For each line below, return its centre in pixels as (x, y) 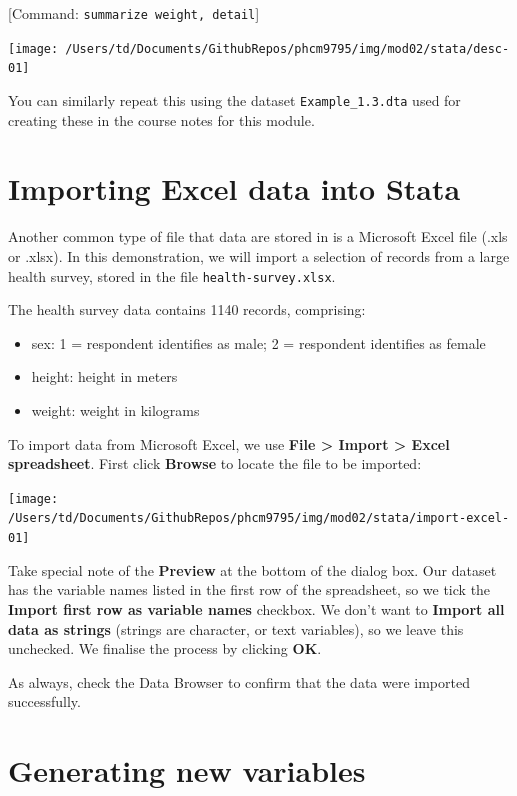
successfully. (44, 701)
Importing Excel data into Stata (234, 188)
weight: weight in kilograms (115, 409)
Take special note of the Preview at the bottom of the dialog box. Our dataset (252, 569)
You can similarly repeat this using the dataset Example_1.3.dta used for (234, 99)
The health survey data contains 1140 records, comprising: (187, 309)
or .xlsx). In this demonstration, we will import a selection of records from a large (259, 255)
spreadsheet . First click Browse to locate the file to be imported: (215, 463)
